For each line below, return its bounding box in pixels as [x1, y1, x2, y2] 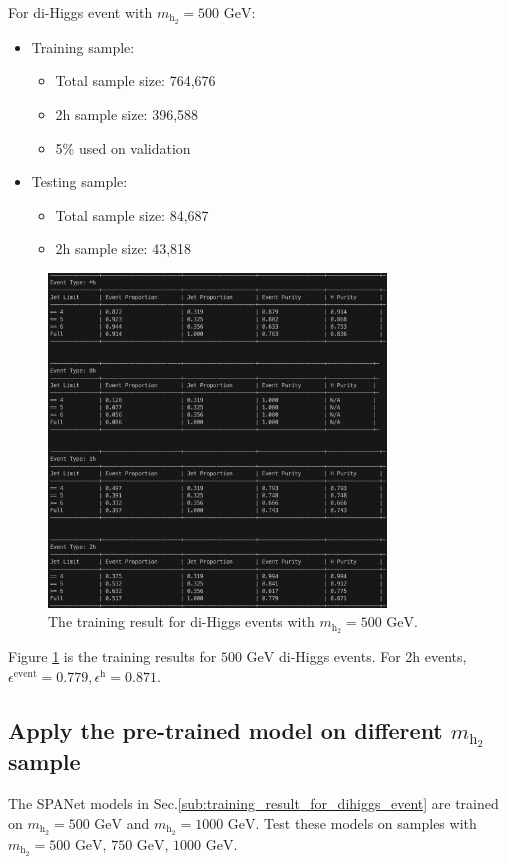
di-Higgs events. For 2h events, [278, 646, 467, 667]
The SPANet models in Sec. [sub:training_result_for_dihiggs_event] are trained [8, 793, 499, 814]
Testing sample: [31, 171, 128, 192]
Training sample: [31, 36, 135, 57]
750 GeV [111, 838, 165, 853]
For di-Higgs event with [8, 2, 153, 22]
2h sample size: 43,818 [55, 238, 192, 259]
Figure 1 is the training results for [8, 646, 217, 667]
